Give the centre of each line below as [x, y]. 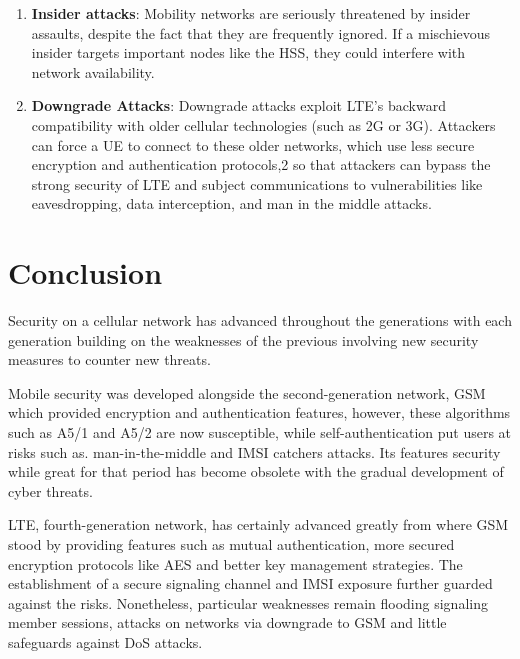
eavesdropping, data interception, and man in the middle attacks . [231, 203]
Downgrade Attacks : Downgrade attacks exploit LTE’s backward [238, 105]
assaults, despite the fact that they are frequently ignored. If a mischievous [261, 32]
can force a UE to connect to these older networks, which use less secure [253, 144]
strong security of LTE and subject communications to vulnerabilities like [257, 183]
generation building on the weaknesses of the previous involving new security [243, 339]
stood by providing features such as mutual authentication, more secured [231, 544]
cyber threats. [50, 490]
